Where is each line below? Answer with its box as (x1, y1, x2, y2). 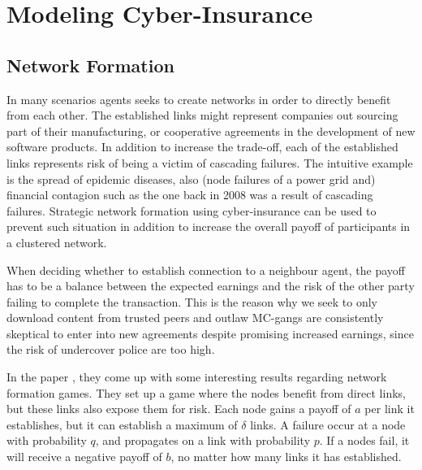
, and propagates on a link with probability (95, 432, 311, 449)
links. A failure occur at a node (250, 416, 406, 433)
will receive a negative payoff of (6, 448, 162, 465)
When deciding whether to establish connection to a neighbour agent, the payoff (6, 261, 406, 278)
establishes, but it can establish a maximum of (6, 416, 238, 433)
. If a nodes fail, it (319, 432, 410, 449)
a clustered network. (6, 233, 107, 250)
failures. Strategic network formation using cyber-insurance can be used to (6, 202, 377, 219)
